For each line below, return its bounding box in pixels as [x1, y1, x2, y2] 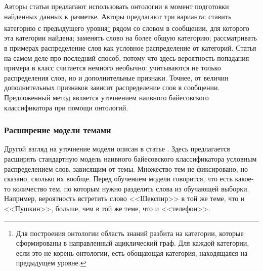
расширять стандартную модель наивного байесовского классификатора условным [4, 153, 257, 164]
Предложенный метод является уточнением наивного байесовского [4, 92, 209, 102]
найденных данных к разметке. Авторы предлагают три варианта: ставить [4, 11, 232, 21]
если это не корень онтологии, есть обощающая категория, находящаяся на [16, 247, 248, 258]
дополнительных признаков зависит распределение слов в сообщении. [4, 82, 220, 93]
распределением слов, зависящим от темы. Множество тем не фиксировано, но [4, 163, 248, 174]
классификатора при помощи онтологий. [4, 102, 128, 112]
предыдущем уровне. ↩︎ [16, 257, 86, 268]
